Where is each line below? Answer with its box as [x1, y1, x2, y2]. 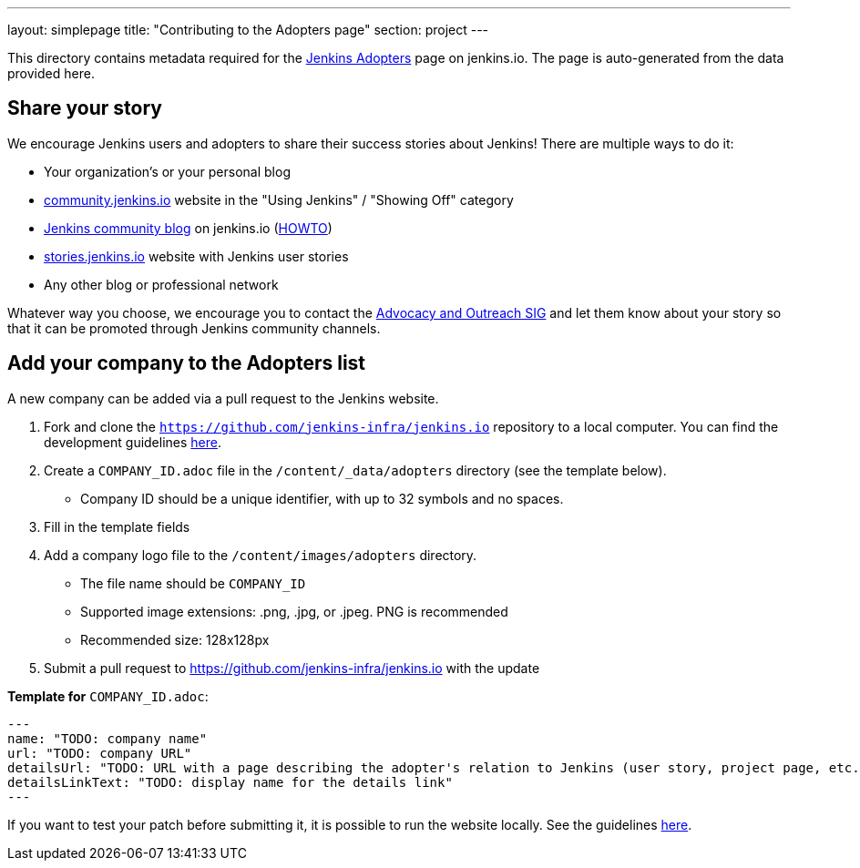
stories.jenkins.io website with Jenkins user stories [44, 248, 349, 264]
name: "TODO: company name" [7, 730, 208, 746]
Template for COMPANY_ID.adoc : [7, 688, 209, 704]
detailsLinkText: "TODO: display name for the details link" [7, 774, 453, 790]
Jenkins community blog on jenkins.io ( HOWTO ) [44, 220, 333, 236]
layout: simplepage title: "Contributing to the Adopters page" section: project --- [7, 22, 489, 37]
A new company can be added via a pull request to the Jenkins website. [7, 390, 439, 406]
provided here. [7, 66, 95, 81]
